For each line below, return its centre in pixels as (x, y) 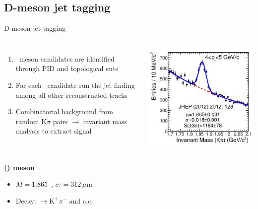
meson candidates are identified (67, 58)
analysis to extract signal (54, 131)
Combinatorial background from (64, 111)
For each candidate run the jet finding (75, 85)
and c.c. (81, 200)
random (27, 121)
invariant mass (105, 121)
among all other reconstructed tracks (71, 95)
